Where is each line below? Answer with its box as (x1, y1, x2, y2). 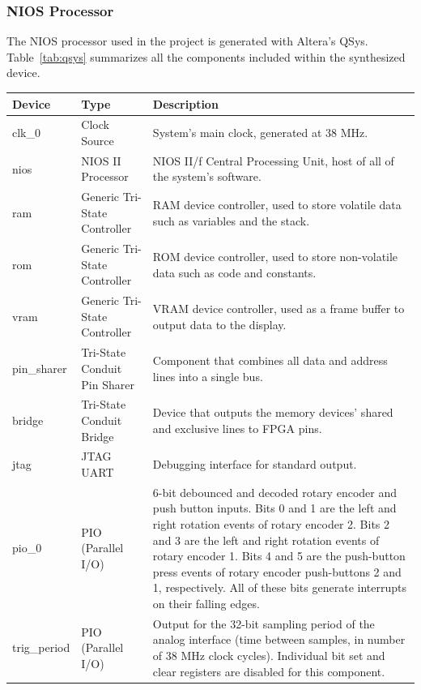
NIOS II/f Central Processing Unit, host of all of (152, 152, 394, 169)
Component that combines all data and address (152, 352, 388, 369)
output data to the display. (152, 315, 287, 332)
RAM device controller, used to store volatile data (152, 196, 402, 213)
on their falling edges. (152, 594, 260, 611)
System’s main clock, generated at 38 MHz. (152, 124, 368, 141)
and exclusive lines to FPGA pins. (152, 419, 322, 436)
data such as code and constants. (152, 264, 317, 281)
